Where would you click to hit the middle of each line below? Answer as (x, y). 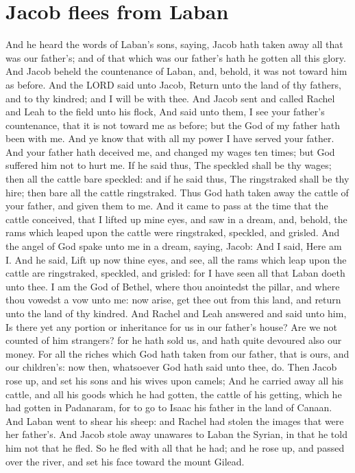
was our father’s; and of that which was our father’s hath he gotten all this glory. (176, 57)
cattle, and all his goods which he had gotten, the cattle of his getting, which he (174, 394)
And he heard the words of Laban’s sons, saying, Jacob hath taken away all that (174, 44)
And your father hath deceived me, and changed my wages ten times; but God (170, 151)
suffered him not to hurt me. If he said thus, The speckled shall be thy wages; (169, 165)
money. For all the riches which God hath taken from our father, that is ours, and (177, 353)
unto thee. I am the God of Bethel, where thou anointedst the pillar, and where (173, 286)
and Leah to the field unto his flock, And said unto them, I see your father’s (165, 112)
